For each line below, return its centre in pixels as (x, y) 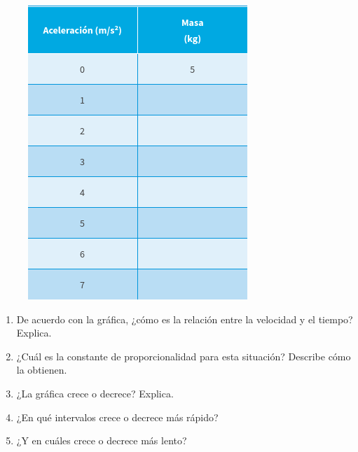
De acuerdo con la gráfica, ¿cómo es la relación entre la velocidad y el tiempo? (185, 319)
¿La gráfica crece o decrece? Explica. (95, 393)
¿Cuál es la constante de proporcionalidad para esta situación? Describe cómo (184, 356)
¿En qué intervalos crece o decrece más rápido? (117, 417)
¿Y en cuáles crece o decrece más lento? (102, 440)
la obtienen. (42, 370)
